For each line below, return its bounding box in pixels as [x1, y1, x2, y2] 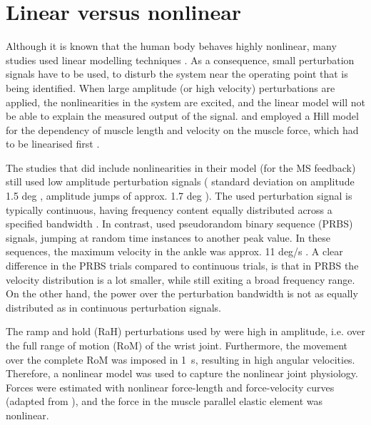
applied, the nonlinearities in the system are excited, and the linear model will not [6, 94, 365, 109]
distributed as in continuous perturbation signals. [6, 299, 221, 314]
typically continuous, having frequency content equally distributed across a [6, 202, 332, 217]
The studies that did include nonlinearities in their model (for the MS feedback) [6, 160, 356, 175]
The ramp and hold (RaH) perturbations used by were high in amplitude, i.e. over [6, 324, 365, 339]
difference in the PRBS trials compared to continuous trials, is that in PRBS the [6, 258, 359, 273]
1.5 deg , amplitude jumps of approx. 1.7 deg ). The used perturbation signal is [6, 188, 352, 203]
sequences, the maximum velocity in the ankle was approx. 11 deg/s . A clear [6, 244, 343, 259]
